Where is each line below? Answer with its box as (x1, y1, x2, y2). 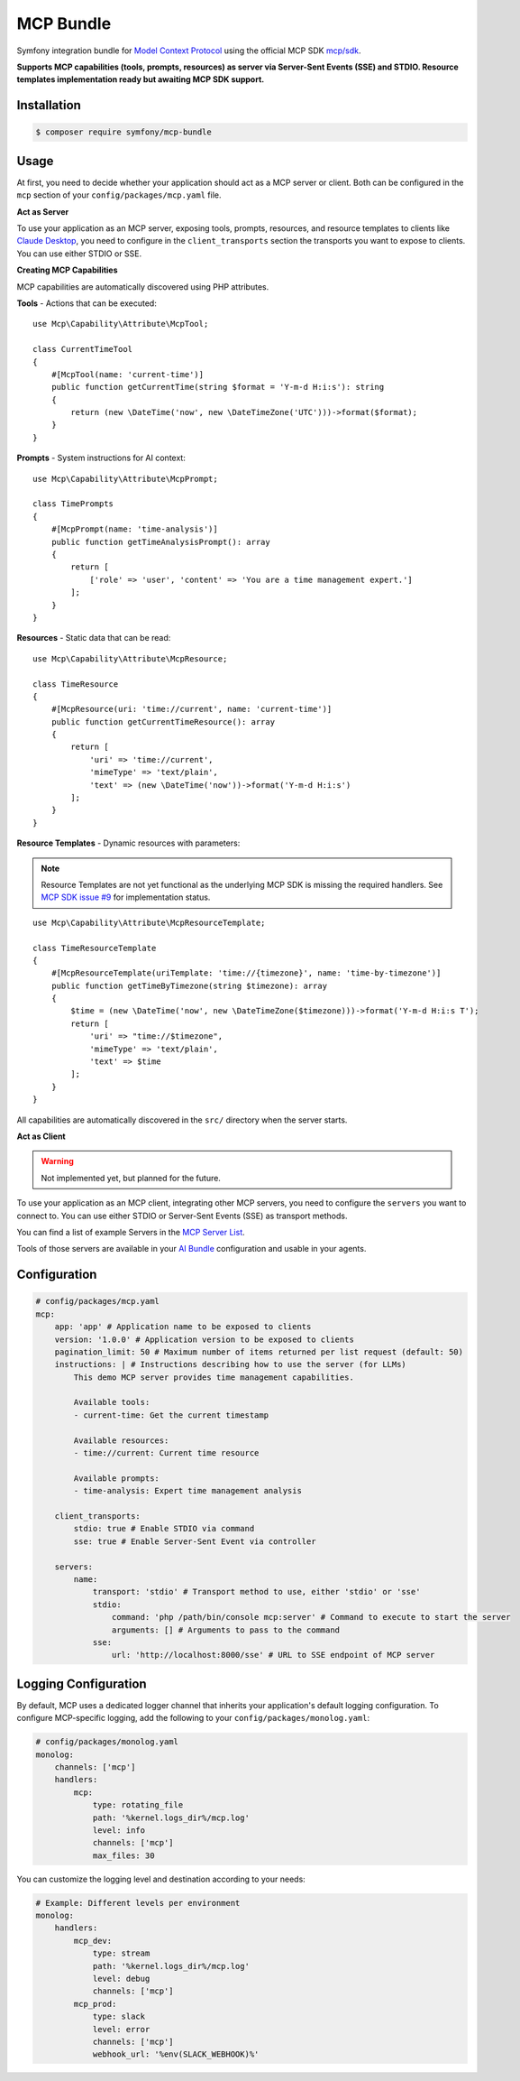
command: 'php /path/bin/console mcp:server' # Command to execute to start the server (111, 1612, 511, 1623)
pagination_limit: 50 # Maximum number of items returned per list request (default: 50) (54, 1346, 464, 1357)
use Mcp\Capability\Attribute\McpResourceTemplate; (32, 917, 266, 928)
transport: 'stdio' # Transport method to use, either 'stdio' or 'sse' (92, 1586, 421, 1597)
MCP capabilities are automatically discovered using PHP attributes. (16, 281, 269, 292)
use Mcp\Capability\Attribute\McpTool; (32, 319, 209, 329)
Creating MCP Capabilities (16, 264, 118, 275)
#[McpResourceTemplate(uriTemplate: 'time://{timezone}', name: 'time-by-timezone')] (50, 968, 442, 978)
